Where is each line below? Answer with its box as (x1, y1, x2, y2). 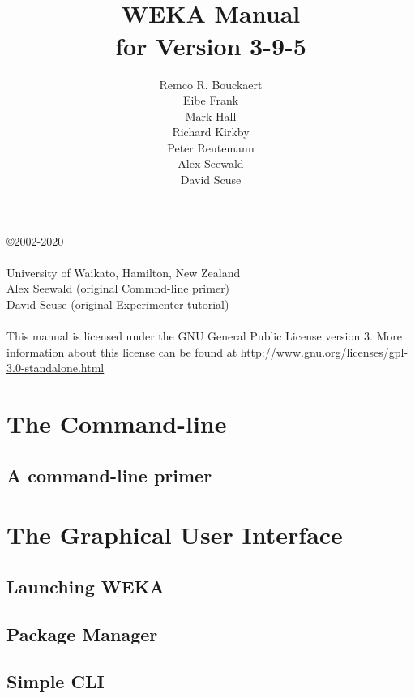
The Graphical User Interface (6, 518, 343, 551)
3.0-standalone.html (6, 359, 105, 376)
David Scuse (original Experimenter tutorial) (6, 296, 229, 313)
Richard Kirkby (172, 123, 250, 140)
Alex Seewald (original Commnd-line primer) (6, 280, 230, 297)
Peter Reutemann (167, 139, 255, 156)
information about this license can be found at (6, 343, 237, 360)
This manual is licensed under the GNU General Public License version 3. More (6, 328, 402, 345)
